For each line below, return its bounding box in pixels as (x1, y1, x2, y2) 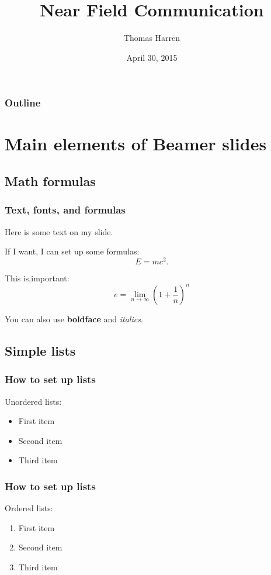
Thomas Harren (123, 32, 180, 44)
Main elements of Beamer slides (5, 132, 267, 156)
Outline (5, 95, 41, 110)
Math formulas (5, 172, 96, 190)
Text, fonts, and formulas (5, 202, 126, 217)
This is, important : (5, 271, 70, 284)
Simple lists (5, 341, 76, 359)
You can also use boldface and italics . (5, 312, 143, 325)
